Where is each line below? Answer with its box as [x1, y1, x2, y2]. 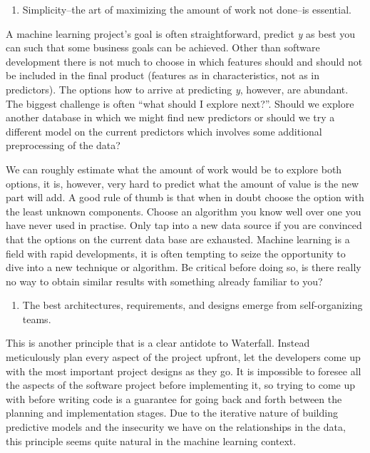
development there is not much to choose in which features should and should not [6, 54, 363, 68]
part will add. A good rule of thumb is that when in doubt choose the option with [6, 190, 364, 205]
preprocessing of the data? [6, 138, 120, 153]
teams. [22, 311, 51, 326]
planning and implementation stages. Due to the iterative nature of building [6, 405, 338, 420]
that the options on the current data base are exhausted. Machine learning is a [6, 231, 350, 246]
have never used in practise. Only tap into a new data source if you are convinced [6, 218, 362, 233]
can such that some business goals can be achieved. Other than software [6, 40, 320, 55]
